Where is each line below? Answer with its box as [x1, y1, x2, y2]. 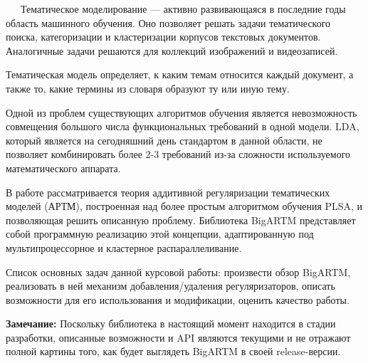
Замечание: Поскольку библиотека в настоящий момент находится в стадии [6, 316, 336, 331]
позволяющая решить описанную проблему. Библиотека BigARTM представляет [6, 212, 356, 227]
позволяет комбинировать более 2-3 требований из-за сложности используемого [6, 147, 351, 162]
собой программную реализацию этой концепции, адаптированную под [6, 226, 314, 241]
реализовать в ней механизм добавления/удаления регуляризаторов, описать [6, 278, 335, 293]
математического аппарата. [6, 160, 121, 175]
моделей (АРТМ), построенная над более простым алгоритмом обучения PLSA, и [6, 199, 363, 214]
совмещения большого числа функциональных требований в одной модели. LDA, [6, 119, 359, 134]
